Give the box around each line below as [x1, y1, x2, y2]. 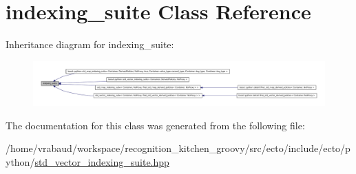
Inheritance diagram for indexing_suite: [6, 37, 174, 52]
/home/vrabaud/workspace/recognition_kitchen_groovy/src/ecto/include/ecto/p [6, 141, 350, 155]
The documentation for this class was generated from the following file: [6, 118, 305, 132]
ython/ [6, 154, 35, 168]
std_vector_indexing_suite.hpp [34, 154, 169, 168]
